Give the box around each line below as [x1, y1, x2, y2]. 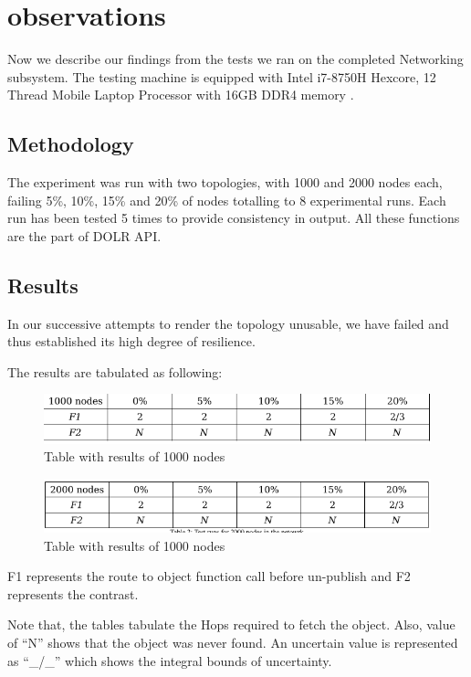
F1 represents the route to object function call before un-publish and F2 [7, 566, 411, 586]
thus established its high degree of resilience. [7, 332, 256, 351]
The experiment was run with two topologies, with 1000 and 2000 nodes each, [7, 173, 443, 192]
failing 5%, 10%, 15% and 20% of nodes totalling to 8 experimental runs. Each [7, 190, 446, 209]
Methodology [7, 130, 134, 158]
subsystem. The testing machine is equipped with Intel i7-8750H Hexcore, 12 [7, 67, 436, 86]
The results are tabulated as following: [7, 362, 223, 381]
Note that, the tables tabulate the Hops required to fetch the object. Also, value [7, 615, 455, 634]
